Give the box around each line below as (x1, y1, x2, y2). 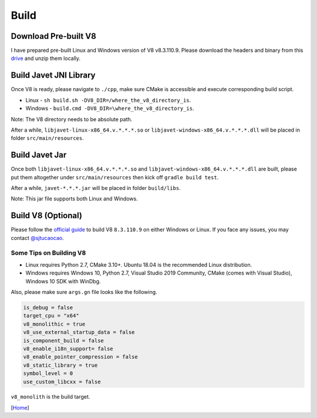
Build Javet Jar (11, 150, 67, 160)
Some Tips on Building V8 (11, 249, 86, 257)
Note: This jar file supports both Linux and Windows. (11, 195, 138, 202)
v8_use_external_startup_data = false (23, 329, 135, 336)
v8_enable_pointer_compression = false (23, 353, 138, 360)
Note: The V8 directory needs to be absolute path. (11, 115, 133, 123)
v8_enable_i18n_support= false (23, 345, 114, 352)
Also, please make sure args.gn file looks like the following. (11, 289, 158, 295)
